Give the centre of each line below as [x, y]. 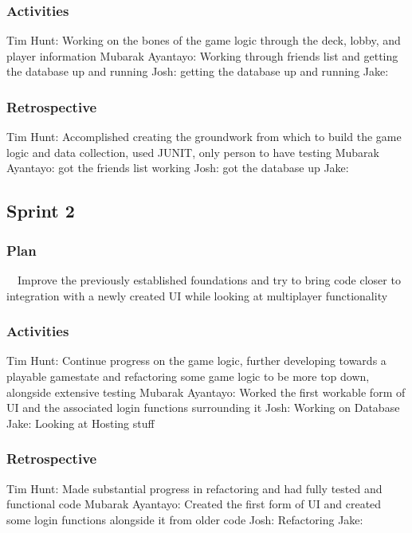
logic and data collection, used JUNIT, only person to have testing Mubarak [193, 152]
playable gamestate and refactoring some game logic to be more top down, [188, 376]
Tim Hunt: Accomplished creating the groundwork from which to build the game [204, 137]
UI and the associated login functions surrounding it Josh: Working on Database [203, 408]
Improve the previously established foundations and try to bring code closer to [209, 280]
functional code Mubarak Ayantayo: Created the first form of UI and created [194, 504]
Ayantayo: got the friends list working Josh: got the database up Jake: [178, 168]
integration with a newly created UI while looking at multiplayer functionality [197, 295]
